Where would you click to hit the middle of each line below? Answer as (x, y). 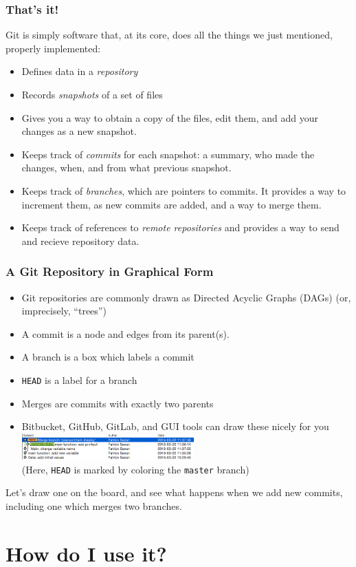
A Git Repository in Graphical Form (110, 271)
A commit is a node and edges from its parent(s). (125, 333)
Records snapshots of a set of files (92, 94)
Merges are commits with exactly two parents (118, 403)
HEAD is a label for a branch (79, 379)
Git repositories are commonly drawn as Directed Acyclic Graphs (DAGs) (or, (186, 297)
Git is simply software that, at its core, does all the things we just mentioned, (169, 35)
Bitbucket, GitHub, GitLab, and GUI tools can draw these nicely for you (175, 426)
